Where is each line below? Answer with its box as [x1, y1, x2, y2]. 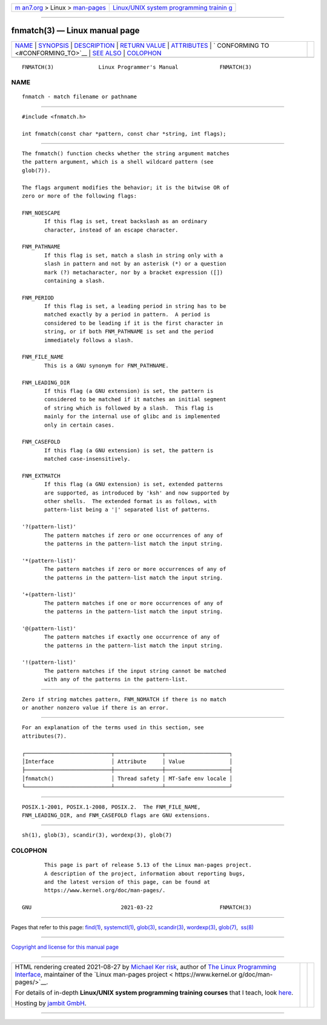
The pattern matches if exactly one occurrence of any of [44, 633, 220, 641]
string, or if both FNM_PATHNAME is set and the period [44, 328, 214, 335]
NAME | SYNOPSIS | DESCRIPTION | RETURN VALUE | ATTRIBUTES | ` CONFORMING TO [15, 41, 269, 50]
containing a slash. [44, 277, 105, 284]
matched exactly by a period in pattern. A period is [44, 311, 211, 318]
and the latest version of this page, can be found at [44, 879, 211, 886]
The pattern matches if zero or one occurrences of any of [44, 532, 223, 539]
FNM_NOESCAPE [22, 209, 61, 216]
